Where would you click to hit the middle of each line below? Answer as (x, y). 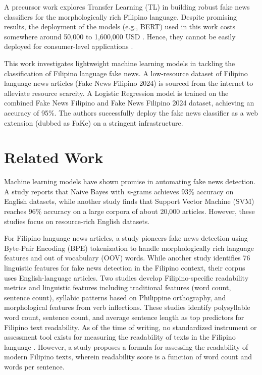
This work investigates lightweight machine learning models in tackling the (120, 63)
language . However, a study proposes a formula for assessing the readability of (126, 346)
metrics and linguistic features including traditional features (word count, (118, 287)
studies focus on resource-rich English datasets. (77, 221)
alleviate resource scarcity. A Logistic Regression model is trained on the (116, 93)
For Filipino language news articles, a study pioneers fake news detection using (126, 238)
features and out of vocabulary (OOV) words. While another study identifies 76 (127, 258)
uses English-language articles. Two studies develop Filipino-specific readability (126, 277)
